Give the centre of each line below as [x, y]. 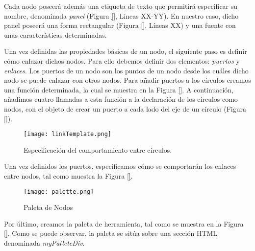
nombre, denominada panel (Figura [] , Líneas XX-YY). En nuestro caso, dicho [121, 15]
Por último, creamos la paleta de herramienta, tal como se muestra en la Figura [124, 223]
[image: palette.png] [59, 192]
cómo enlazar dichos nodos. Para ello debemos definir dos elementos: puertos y [122, 60]
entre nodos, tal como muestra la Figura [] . [68, 175]
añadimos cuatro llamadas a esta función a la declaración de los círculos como [121, 99]
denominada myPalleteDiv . [44, 243]
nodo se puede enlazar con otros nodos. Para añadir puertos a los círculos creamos [127, 80]
